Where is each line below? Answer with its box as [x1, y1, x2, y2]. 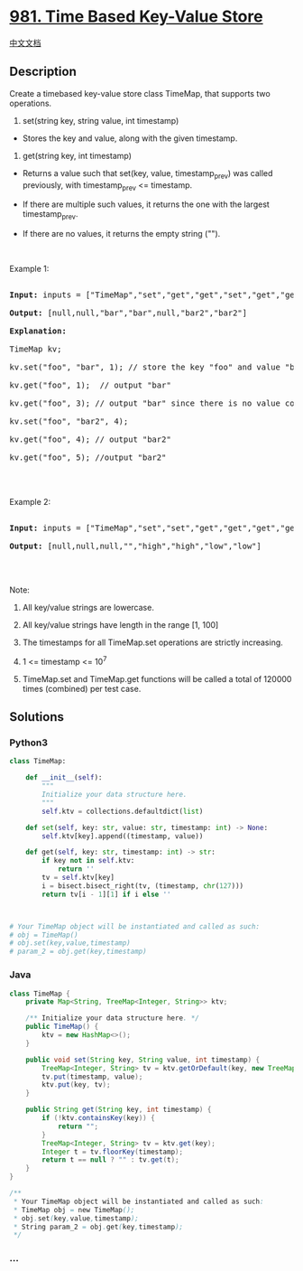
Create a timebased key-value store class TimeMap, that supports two [9, 88, 271, 98]
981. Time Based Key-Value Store [9, 6, 263, 27]
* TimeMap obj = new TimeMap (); [13, 1205, 135, 1214]
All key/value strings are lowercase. [22, 603, 155, 613]
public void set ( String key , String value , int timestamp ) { [25, 1055, 261, 1064]
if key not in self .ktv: [41, 856, 135, 865]
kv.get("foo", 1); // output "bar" [9, 380, 171, 390]
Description [9, 64, 77, 79]
